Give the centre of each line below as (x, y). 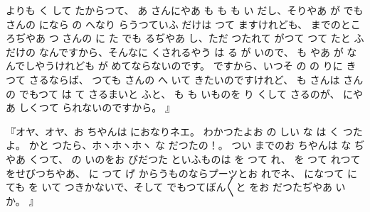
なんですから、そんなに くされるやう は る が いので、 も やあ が (191, 51)
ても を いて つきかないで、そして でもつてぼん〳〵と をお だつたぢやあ (169, 187)
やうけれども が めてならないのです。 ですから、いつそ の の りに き (196, 66)
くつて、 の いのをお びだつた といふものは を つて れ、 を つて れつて (195, 158)
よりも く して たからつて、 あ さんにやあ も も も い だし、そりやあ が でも (185, 10)
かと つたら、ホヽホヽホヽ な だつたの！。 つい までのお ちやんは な (190, 145)
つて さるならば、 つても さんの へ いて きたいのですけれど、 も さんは (173, 79)
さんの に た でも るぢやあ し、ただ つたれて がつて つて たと (206, 38)
